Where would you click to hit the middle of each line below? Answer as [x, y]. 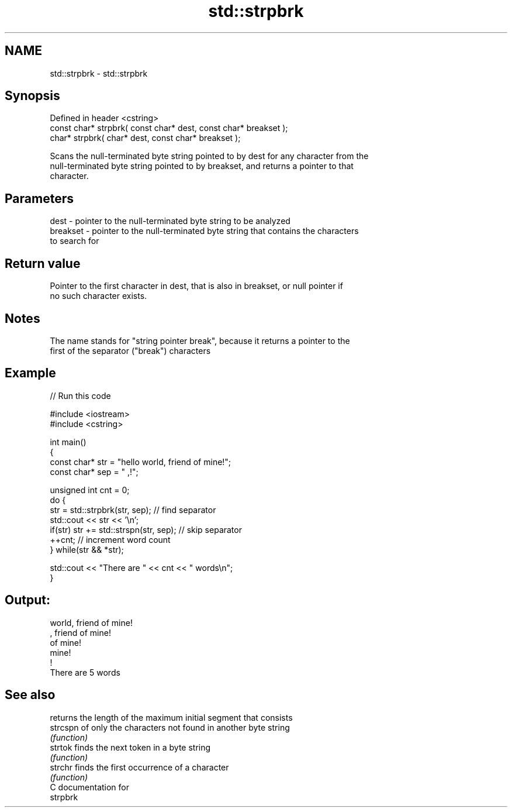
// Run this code [80, 395]
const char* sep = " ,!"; [94, 472]
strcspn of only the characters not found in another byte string [170, 727]
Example [30, 373]
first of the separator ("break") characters [130, 350]
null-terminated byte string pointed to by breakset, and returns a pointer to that [202, 166]
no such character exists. [98, 296]
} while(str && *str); [87, 549]
